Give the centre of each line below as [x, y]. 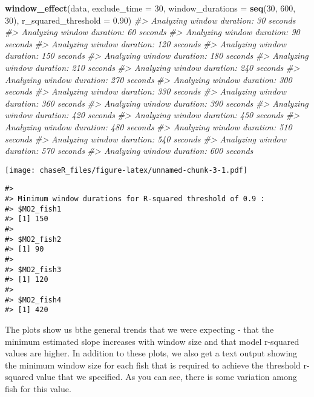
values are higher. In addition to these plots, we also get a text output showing [151, 353]
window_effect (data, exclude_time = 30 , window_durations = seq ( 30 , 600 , [150, 8]
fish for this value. [38, 388]
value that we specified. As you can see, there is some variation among [166, 377]
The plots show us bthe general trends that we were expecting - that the [139, 329]
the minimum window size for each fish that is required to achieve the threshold [153, 365]
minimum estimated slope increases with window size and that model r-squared [152, 341]
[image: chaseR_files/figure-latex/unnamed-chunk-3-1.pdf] [126, 170]
